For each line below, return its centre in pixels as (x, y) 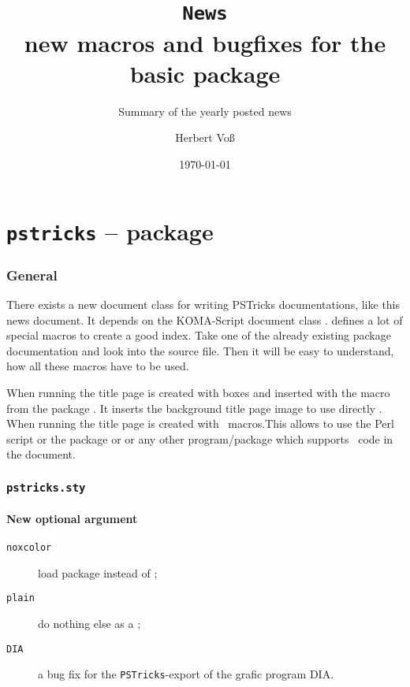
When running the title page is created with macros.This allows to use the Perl (200, 423)
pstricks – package (110, 231)
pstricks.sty (46, 487)
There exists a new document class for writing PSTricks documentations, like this (203, 304)
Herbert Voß (205, 137)
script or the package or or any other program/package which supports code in (200, 438)
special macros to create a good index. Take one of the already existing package (199, 335)
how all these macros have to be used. (98, 366)
